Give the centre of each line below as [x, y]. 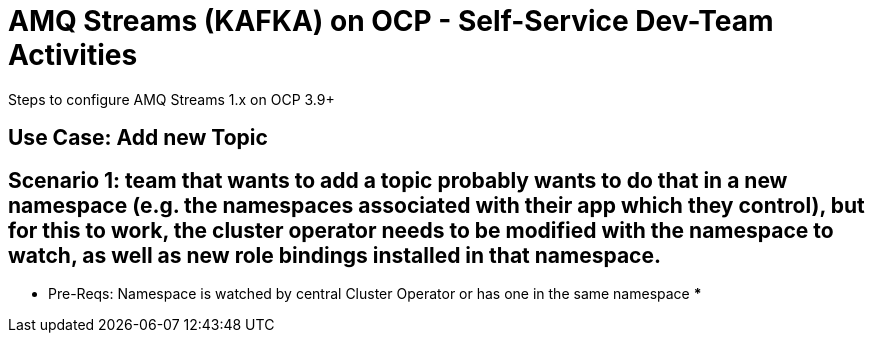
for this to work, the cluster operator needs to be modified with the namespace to [421, 230]
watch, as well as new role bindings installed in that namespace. [334, 255]
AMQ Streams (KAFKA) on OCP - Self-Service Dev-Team [391, 21]
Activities [73, 55]
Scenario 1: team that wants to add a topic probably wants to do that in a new [398, 180]
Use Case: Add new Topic [138, 138]
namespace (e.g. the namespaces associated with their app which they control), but [436, 205]
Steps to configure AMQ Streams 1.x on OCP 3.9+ [171, 99]
